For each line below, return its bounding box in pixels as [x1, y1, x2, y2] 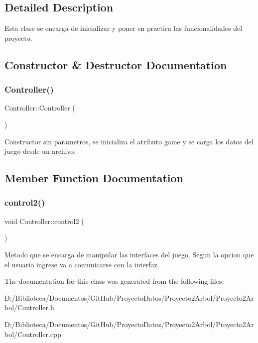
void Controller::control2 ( [4, 216, 84, 226]
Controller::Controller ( [4, 103, 75, 113]
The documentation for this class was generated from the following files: [4, 276, 224, 286]
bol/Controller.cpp [4, 329, 61, 339]
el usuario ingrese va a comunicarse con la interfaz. [4, 259, 159, 269]
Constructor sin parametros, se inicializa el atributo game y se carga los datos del [4, 136, 254, 146]
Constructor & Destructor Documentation [4, 57, 227, 72]
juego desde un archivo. [4, 146, 76, 156]
